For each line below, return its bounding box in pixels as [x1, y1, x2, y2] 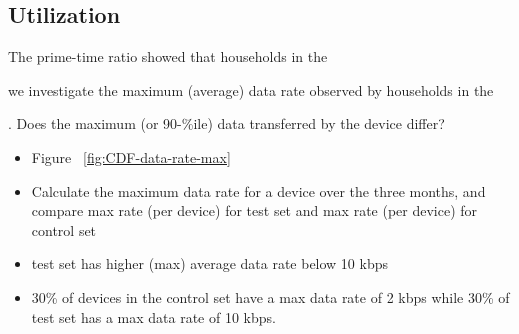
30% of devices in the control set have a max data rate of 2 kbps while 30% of [31, 286, 510, 307]
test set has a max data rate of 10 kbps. [31, 306, 276, 327]
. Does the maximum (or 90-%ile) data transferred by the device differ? [8, 113, 445, 134]
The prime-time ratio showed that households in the [8, 46, 328, 67]
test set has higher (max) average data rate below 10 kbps [31, 253, 389, 274]
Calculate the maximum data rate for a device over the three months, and [31, 180, 486, 201]
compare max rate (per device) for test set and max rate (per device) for [31, 200, 478, 221]
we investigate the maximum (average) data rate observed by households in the [8, 79, 494, 100]
